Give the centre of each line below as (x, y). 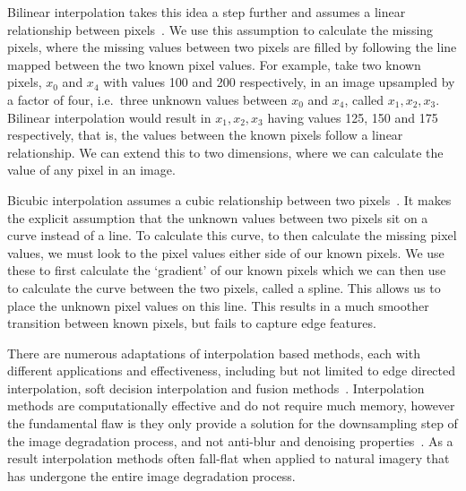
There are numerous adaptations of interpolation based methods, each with (214, 353)
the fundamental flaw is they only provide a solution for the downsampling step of (233, 423)
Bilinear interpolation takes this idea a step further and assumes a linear (207, 12)
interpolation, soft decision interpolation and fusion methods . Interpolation (216, 388)
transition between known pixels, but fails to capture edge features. (192, 323)
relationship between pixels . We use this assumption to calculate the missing (220, 29)
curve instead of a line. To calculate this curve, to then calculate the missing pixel (232, 235)
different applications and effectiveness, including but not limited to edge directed (232, 370)
